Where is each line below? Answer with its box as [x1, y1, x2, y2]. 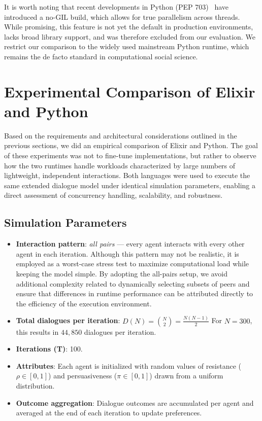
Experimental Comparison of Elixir [4, 81, 255, 101]
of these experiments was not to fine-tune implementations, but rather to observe [4, 150, 256, 161]
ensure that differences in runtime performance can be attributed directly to [16, 288, 253, 299]
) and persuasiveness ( [48, 370, 117, 381]
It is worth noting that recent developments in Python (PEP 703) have [4, 2, 229, 12]
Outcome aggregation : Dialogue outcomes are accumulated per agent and [16, 397, 254, 408]
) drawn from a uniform [149, 370, 223, 381]
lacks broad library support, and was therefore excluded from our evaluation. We [4, 31, 255, 42]
